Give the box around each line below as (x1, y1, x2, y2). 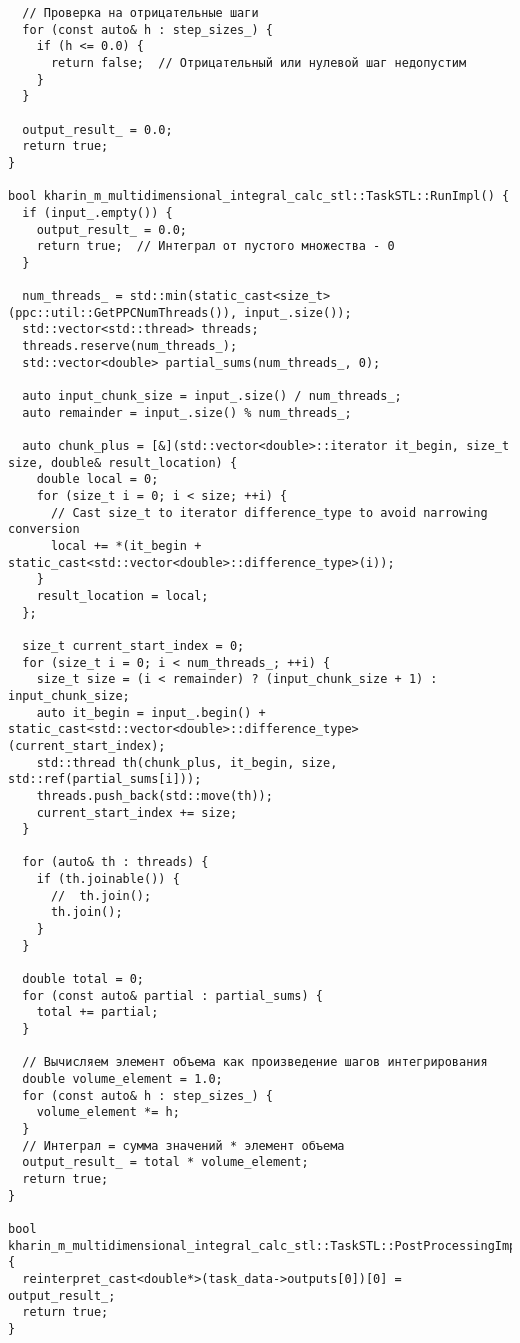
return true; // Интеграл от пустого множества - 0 (36, 239, 395, 254)
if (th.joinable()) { (36, 872, 180, 887)
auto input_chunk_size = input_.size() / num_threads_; (22, 389, 402, 404)
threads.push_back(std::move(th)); (36, 788, 273, 803)
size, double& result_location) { (8, 455, 238, 470)
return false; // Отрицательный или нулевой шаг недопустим (50, 55, 467, 70)
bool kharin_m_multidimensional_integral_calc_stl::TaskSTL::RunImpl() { (8, 189, 510, 204)
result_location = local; (36, 588, 209, 603)
